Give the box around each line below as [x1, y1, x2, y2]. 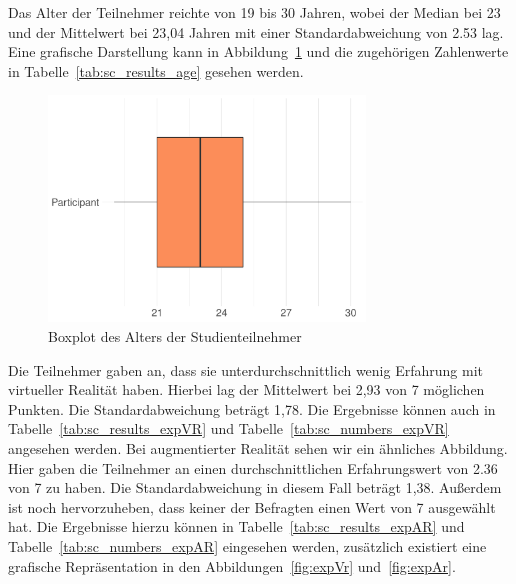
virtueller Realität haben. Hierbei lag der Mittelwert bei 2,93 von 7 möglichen [8, 379, 485, 400]
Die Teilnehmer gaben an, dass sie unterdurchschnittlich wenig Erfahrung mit [8, 359, 483, 380]
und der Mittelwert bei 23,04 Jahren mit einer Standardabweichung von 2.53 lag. [8, 21, 504, 42]
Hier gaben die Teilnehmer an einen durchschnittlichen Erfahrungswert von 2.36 [8, 457, 498, 478]
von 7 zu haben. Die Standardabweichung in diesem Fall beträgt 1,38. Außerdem [8, 477, 502, 498]
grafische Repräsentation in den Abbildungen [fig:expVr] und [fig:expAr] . [8, 555, 456, 576]
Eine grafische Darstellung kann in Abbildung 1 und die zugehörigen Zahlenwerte [8, 41, 509, 62]
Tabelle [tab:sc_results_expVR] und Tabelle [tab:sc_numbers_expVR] [8, 418, 449, 439]
